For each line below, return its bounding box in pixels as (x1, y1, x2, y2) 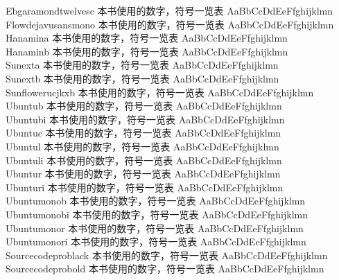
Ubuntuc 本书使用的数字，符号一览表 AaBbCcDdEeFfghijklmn (6, 125, 281, 140)
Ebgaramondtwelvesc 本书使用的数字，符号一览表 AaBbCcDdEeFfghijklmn (6, 3, 333, 17)
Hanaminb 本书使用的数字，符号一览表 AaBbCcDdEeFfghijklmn (6, 44, 288, 58)
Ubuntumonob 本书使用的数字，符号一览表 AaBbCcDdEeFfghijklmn (6, 193, 306, 208)
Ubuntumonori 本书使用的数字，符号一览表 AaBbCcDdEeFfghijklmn (6, 234, 306, 249)
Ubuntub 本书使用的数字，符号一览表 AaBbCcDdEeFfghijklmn (6, 98, 282, 113)
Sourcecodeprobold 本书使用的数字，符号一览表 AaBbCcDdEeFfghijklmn (6, 261, 324, 276)
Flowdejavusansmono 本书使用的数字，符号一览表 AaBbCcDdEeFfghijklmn (6, 17, 334, 31)
